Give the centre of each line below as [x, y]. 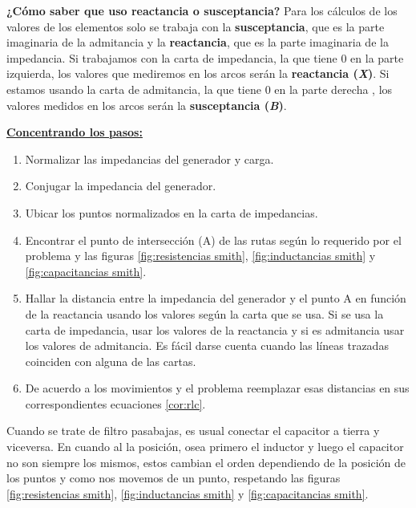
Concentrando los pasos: [75, 132]
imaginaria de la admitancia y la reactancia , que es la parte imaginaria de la [198, 42]
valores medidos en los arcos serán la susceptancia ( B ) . [147, 105]
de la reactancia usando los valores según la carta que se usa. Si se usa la [204, 313]
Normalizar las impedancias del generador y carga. [149, 158]
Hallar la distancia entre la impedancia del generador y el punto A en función [216, 298]
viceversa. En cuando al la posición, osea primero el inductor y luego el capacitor [205, 447]
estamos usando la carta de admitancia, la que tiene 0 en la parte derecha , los [200, 89]
